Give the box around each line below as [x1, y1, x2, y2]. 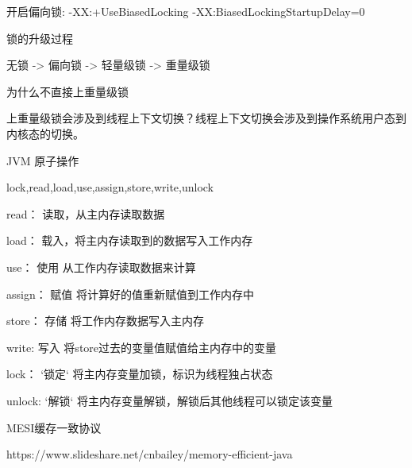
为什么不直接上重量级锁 [6, 83, 129, 99]
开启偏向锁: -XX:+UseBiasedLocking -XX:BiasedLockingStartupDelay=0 [6, 3, 365, 19]
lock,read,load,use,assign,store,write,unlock [6, 179, 214, 195]
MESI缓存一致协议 [6, 419, 102, 435]
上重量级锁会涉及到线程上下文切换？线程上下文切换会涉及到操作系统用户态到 [6, 110, 406, 126]
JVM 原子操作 [6, 152, 79, 168]
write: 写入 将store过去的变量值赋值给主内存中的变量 [6, 338, 277, 355]
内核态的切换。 [6, 125, 84, 141]
